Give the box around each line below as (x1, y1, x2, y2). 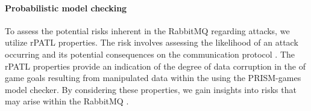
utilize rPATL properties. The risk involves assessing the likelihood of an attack (5, 36, 298, 49)
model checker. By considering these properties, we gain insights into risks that (5, 83, 297, 95)
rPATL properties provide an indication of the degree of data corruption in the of (5, 59, 306, 72)
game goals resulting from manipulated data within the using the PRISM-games (5, 71, 301, 84)
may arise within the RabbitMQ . (5, 95, 129, 107)
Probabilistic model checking (5, 1, 127, 14)
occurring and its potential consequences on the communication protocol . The (5, 47, 295, 60)
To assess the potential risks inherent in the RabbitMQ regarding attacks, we (5, 24, 290, 37)
